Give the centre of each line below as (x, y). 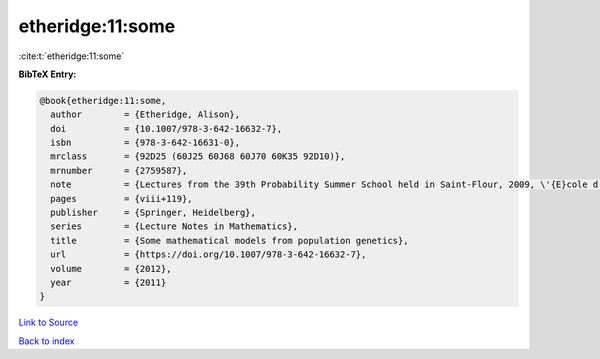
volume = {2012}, (111, 268)
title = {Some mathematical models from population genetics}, (229, 240)
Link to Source (48, 322)
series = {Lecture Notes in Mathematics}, (174, 226)
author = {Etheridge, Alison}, (145, 114)
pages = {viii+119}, (122, 198)
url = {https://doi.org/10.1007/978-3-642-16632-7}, (208, 254)
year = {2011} (108, 282)
